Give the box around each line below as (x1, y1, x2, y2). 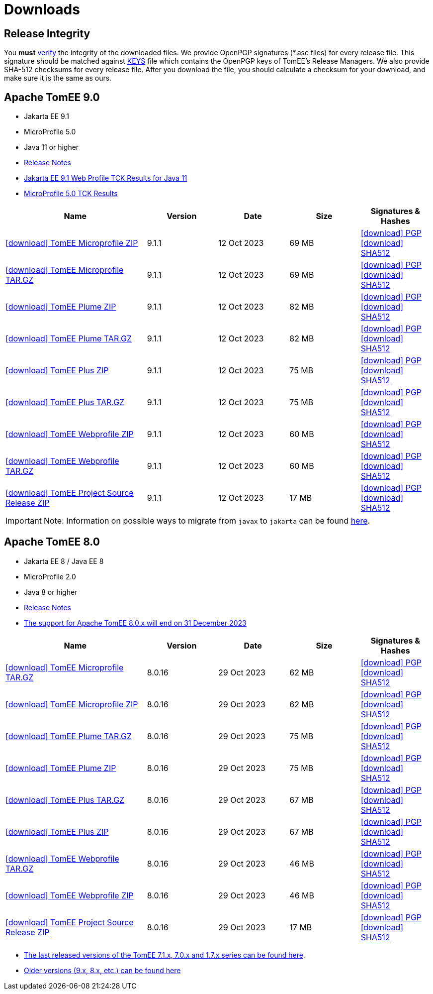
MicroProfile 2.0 (24, 572, 76, 581)
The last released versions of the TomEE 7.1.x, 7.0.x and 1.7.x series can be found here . (24, 950, 305, 959)
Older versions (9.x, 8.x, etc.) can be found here (24, 966, 181, 975)
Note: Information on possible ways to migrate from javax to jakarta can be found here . (43, 516, 370, 526)
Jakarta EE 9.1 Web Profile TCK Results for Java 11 (24, 174, 187, 183)
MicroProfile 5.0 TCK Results (24, 189, 118, 198)
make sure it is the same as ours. (4, 74, 112, 83)
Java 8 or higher (24, 587, 78, 596)
